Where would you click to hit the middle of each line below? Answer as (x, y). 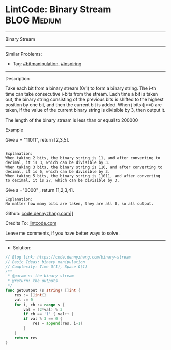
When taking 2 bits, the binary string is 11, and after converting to (83, 158)
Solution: (22, 248)
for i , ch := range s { (40, 305)
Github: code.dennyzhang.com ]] (39, 213)
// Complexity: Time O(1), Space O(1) (46, 267)
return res (26, 338)
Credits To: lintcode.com (31, 223)
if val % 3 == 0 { (43, 319)
